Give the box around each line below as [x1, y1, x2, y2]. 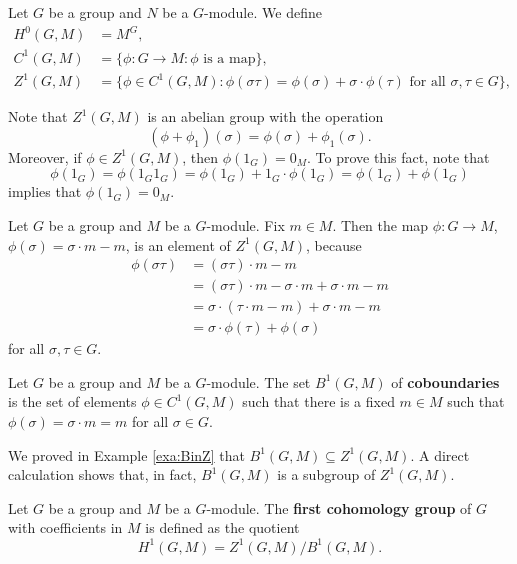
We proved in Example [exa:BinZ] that [8, 444, 245, 465]
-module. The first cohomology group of [206, 497, 472, 518]
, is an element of [125, 234, 231, 255]
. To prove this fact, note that [306, 146, 490, 167]
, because [306, 234, 362, 255]
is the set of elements [8, 391, 137, 412]
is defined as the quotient [145, 517, 300, 538]
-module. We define [204, 2, 322, 22]
